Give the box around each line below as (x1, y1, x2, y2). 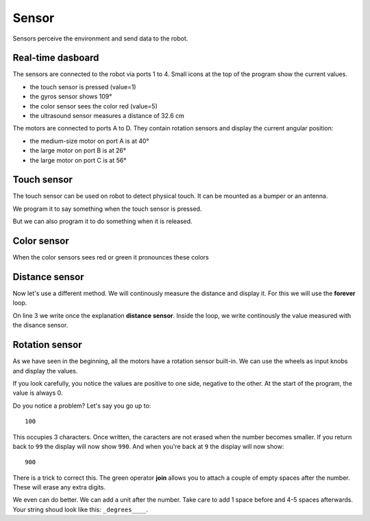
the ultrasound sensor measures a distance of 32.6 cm (29, 112, 185, 120)
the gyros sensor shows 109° (29, 93, 112, 101)
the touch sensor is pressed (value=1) (29, 82, 136, 91)
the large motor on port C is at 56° (29, 156, 127, 164)
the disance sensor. (12, 321, 69, 329)
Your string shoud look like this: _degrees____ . (12, 505, 149, 513)
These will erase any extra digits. (12, 483, 106, 491)
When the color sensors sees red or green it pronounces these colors (12, 253, 209, 262)
